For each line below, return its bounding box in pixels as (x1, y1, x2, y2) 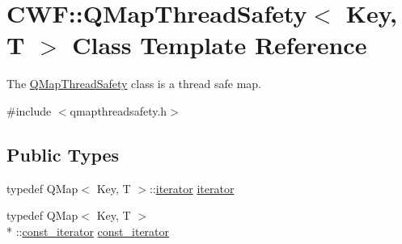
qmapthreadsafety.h (70, 102, 167, 119)
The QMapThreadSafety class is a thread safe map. (6, 75, 261, 92)
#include (6, 102, 52, 119)
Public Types (6, 141, 120, 166)
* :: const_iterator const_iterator (6, 222, 170, 239)
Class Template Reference (72, 28, 367, 61)
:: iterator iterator (149, 179, 235, 196)
